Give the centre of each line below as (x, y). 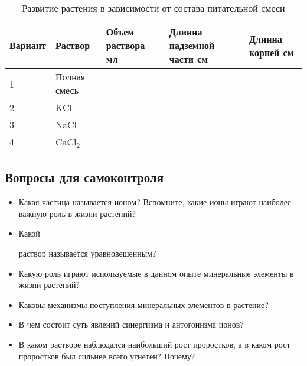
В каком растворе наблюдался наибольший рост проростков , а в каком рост (154, 344)
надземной (192, 45)
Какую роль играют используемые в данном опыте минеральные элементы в (156, 273)
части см (189, 59)
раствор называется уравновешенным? (87, 253)
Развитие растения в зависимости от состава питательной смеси (153, 8)
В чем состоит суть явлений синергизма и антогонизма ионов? (131, 324)
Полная (70, 77)
